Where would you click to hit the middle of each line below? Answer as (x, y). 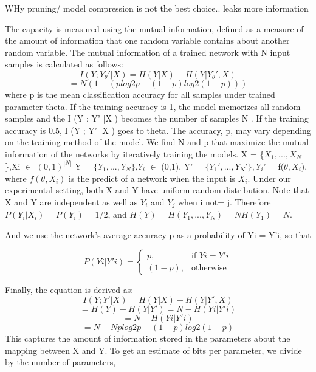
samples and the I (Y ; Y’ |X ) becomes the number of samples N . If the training (157, 118)
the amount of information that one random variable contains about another (147, 40)
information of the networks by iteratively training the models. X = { (135, 153)
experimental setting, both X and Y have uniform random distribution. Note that (157, 190)
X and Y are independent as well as (71, 201)
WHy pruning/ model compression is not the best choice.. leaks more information (157, 8)
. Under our (269, 178)
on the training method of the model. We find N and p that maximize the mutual (157, 142)
